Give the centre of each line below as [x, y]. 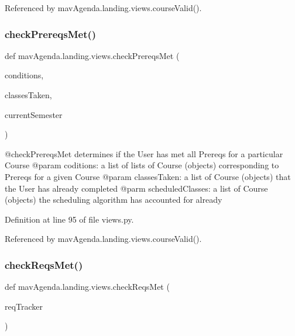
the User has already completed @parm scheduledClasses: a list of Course [136, 188]
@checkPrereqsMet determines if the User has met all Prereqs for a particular [144, 153]
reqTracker [24, 306]
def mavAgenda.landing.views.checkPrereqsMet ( [92, 55]
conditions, [24, 75]
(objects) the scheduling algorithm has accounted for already [114, 200]
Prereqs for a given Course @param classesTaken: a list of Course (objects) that [148, 176]
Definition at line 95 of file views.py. [69, 219]
